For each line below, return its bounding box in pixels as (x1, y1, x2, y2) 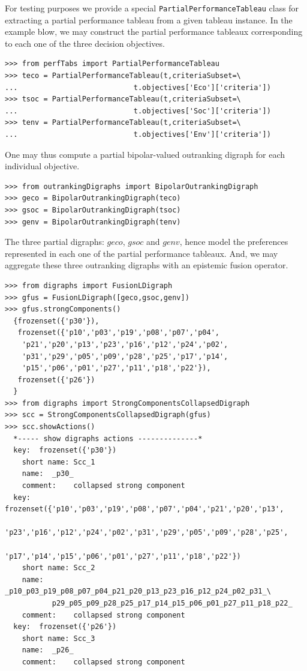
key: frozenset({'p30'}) (13, 446, 117, 455)
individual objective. (5, 160, 80, 172)
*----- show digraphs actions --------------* (13, 434, 203, 443)
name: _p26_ (22, 646, 74, 655)
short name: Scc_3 (22, 634, 95, 643)
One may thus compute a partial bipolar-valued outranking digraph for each (5, 148, 285, 160)
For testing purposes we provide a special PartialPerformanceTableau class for (5, 2, 299, 14)
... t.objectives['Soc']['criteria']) (5, 106, 271, 115)
